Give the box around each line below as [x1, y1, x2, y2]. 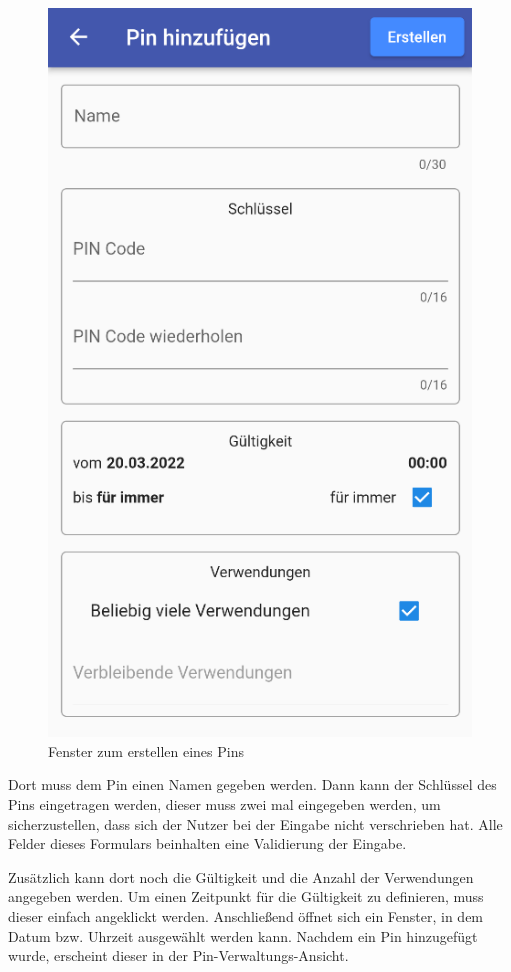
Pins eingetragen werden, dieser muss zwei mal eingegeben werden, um [8, 793, 441, 814]
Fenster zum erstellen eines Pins [48, 740, 244, 761]
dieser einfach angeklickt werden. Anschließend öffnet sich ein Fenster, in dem [8, 905, 484, 926]
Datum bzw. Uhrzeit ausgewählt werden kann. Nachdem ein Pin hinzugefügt [8, 925, 478, 946]
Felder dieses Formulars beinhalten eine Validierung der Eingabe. [8, 833, 407, 854]
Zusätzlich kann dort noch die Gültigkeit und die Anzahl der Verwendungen [8, 866, 474, 887]
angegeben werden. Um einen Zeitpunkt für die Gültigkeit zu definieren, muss [8, 886, 484, 907]
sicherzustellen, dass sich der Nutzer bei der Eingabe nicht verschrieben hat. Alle [8, 813, 503, 834]
